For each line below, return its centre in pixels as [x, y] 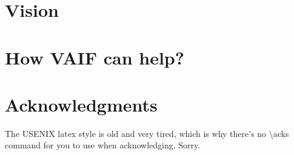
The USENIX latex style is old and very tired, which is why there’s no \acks [147, 133]
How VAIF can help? [95, 57]
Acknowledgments [81, 104]
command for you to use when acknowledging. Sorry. [103, 145]
